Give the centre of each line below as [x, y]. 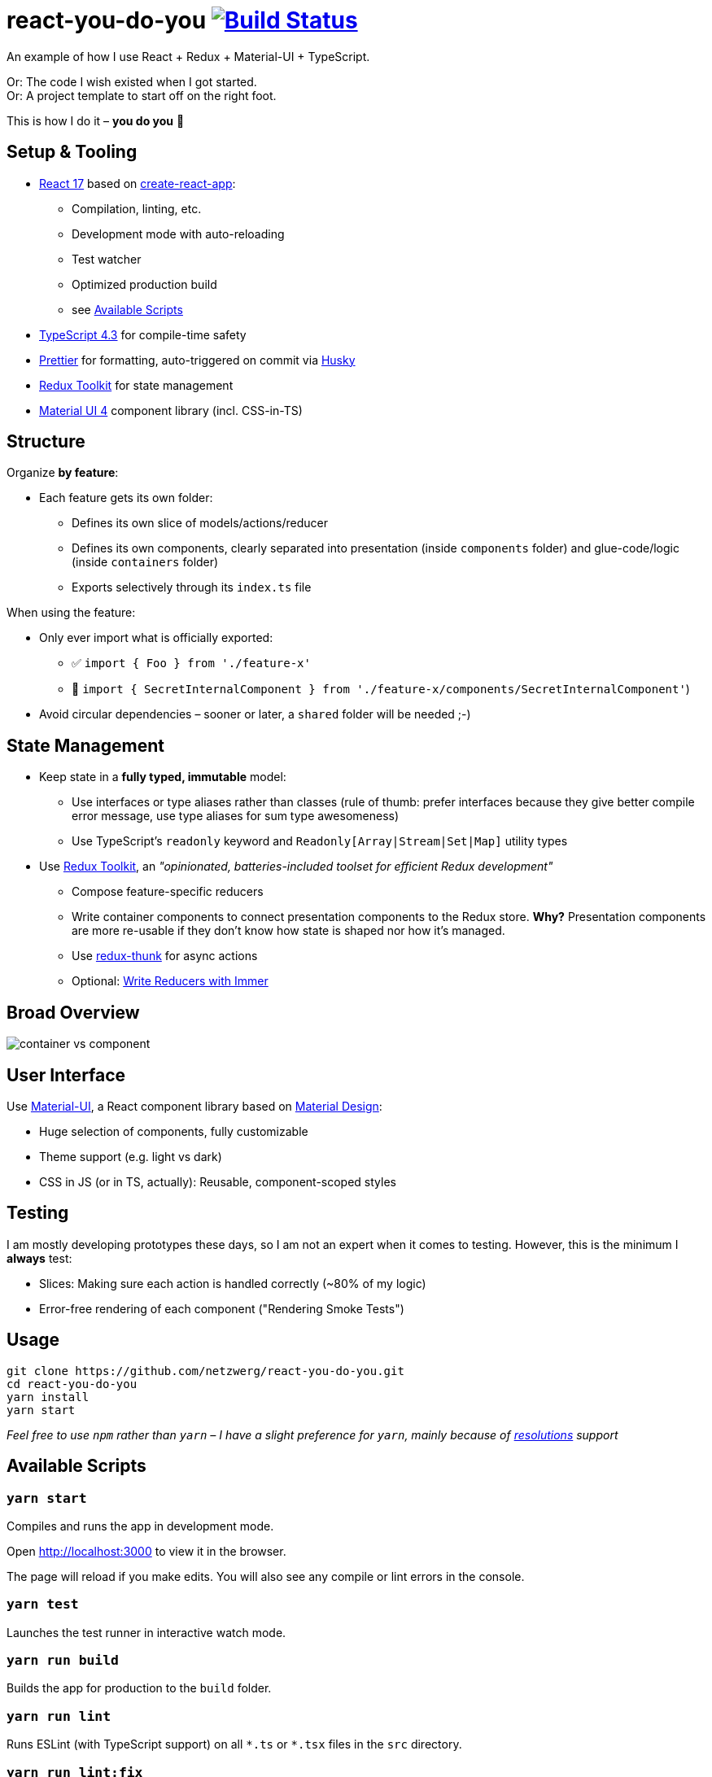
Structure [46, 442]
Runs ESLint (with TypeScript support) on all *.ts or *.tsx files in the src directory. [234, 1744]
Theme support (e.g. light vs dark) [131, 1156]
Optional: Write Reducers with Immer [170, 981]
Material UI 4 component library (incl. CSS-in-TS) [171, 410]
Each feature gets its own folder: [126, 498]
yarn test [43, 1605]
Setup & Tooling [72, 152]
